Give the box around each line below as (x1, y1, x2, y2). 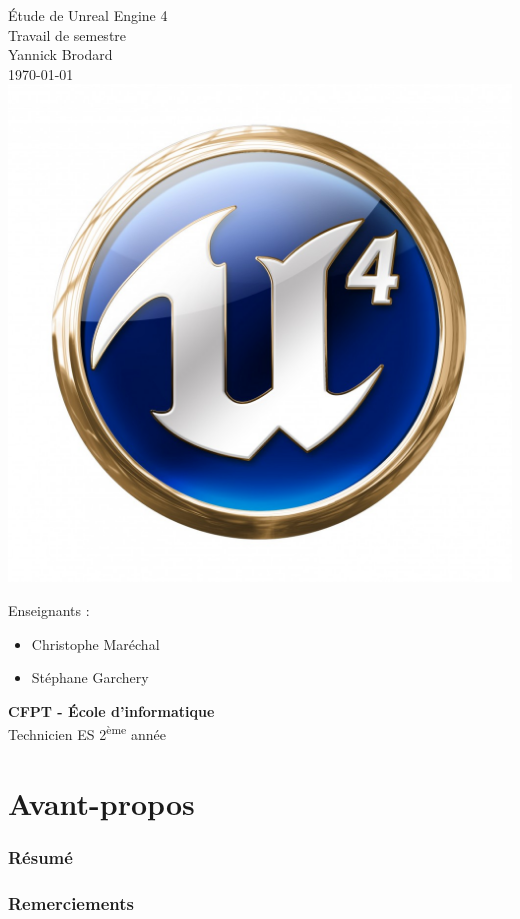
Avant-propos (8, 782, 195, 823)
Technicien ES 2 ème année (8, 721, 166, 745)
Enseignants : (8, 600, 90, 621)
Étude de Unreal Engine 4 (8, 5, 168, 25)
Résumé (8, 844, 73, 869)
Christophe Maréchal (31, 633, 160, 654)
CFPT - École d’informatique (8, 700, 215, 721)
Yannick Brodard (8, 44, 113, 65)
